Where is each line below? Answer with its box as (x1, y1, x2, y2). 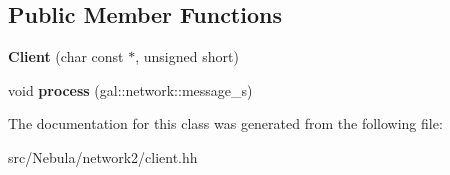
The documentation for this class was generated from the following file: (8, 113, 443, 134)
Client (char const (8, 46, 124, 67)
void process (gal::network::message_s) (8, 79, 253, 100)
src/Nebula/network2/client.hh (8, 146, 198, 167)
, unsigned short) (135, 46, 239, 67)
